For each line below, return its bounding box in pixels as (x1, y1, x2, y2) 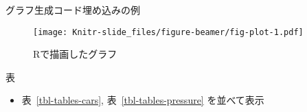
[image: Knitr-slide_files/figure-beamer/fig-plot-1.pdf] (33, 27, 304, 37)
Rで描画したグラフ (33, 47, 117, 61)
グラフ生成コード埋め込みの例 (5, 3, 140, 16)
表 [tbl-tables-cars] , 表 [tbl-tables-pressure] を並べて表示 (21, 93, 264, 107)
